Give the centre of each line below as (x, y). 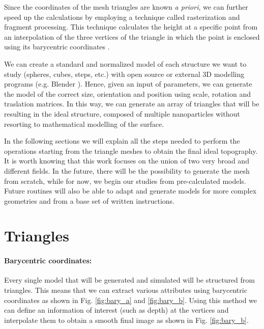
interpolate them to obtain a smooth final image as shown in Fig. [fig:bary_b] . (126, 320)
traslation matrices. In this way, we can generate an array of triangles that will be (132, 104)
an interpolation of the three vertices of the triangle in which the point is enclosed (132, 36)
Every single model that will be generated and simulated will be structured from (129, 280)
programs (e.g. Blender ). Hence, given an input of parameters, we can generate (128, 84)
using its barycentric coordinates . (57, 47)
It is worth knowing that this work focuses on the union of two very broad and (127, 161)
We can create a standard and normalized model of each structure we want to (125, 63)
